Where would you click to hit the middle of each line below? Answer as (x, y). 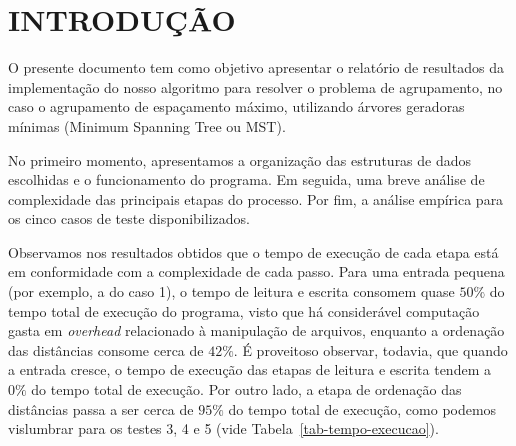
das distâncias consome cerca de (106, 349)
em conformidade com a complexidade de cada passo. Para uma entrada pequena (256, 271)
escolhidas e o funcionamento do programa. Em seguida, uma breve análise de (246, 179)
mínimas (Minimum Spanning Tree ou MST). (147, 125)
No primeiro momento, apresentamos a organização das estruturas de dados (240, 159)
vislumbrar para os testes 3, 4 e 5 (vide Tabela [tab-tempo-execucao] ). (223, 428)
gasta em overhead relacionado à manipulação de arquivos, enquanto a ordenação (256, 330)
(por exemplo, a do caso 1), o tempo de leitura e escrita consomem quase (231, 291)
